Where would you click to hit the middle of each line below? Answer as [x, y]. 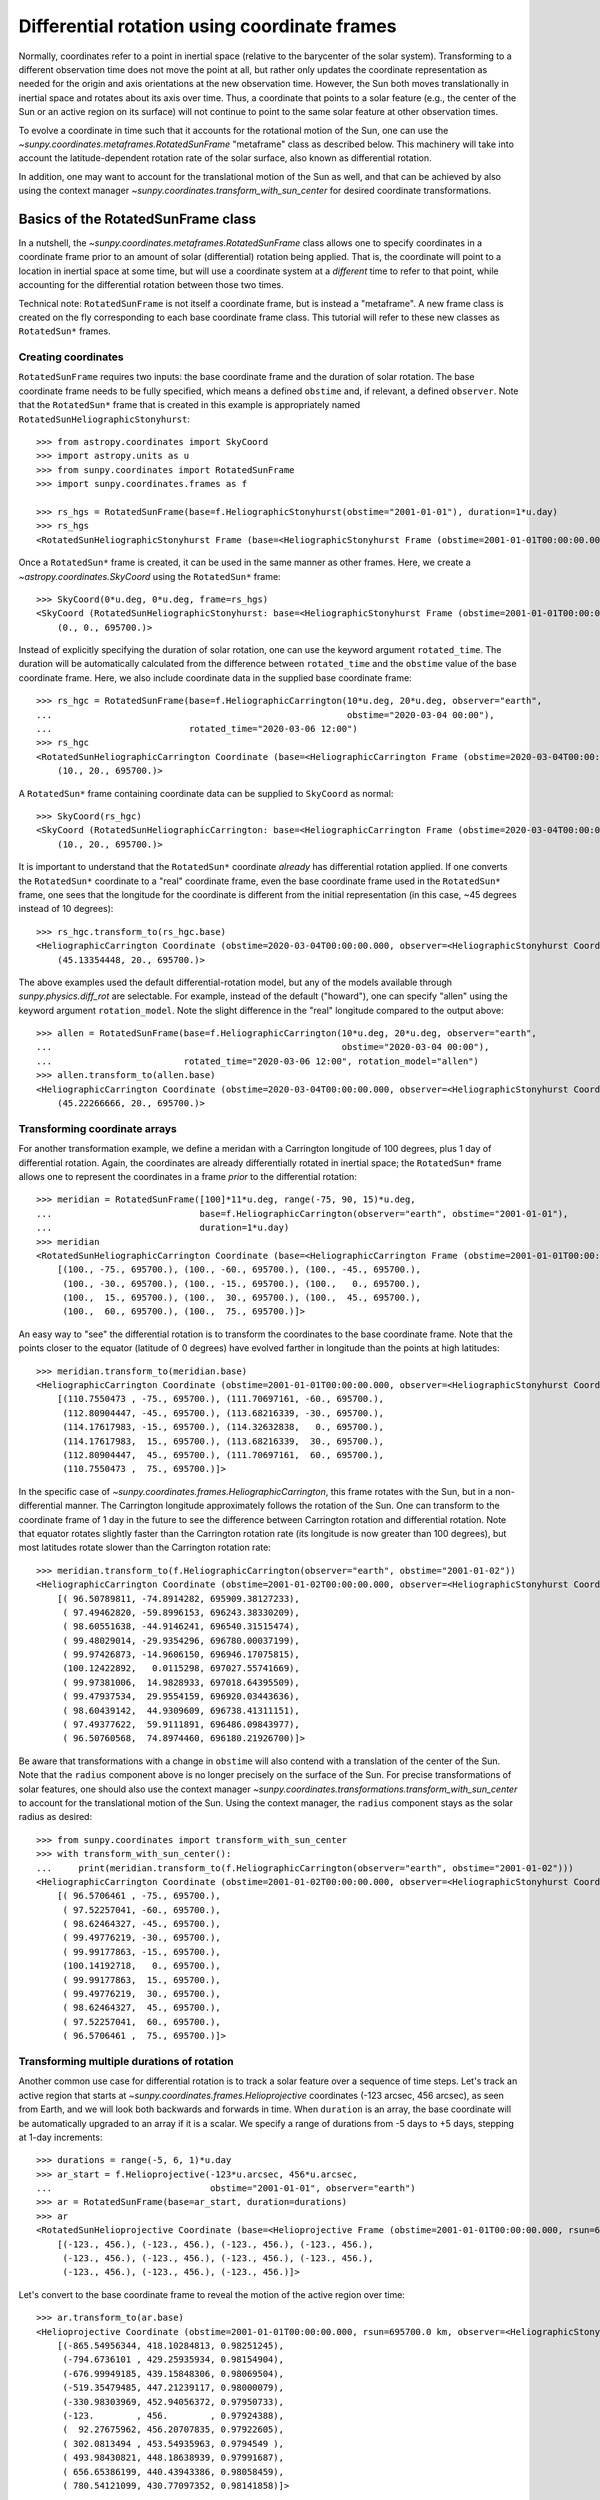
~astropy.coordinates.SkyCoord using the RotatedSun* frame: [149, 576]
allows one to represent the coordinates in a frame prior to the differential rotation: [187, 1176]
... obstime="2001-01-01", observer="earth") [226, 2188]
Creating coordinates [71, 357]
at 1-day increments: [60, 2137]
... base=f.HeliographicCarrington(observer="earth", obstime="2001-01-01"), [302, 1213]
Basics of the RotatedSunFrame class [137, 218]
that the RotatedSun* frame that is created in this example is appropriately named [189, 405]
